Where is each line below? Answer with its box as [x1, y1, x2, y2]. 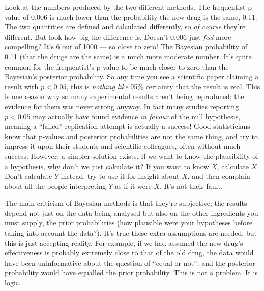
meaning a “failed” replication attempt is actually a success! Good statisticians [5, 121, 250, 132]
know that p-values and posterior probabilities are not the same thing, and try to [5, 131, 258, 141]
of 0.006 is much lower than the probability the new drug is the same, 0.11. [23, 11, 257, 22]
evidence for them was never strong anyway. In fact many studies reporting [5, 101, 239, 111]
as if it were [115, 180, 152, 191]
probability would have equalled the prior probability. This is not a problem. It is [5, 267, 258, 278]
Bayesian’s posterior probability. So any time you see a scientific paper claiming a [5, 71, 259, 82]
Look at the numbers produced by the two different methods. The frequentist [5, 2, 246, 12]
